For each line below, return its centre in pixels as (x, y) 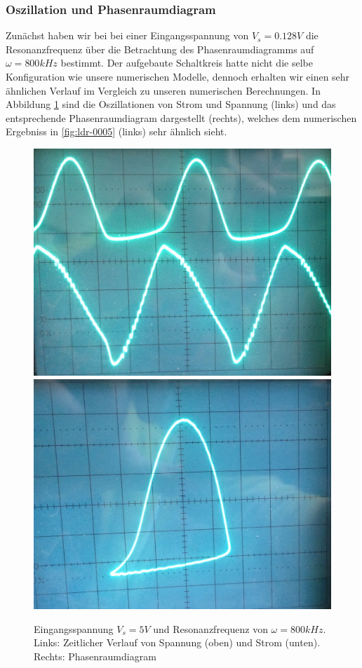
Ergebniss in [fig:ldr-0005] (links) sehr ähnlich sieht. (116, 131)
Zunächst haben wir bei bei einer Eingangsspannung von (127, 35)
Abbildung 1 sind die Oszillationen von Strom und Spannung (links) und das (171, 104)
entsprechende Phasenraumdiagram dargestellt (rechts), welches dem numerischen (181, 117)
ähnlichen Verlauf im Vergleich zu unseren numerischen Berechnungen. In (163, 90)
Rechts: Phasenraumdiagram (95, 656)
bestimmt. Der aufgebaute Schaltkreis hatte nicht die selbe (187, 63)
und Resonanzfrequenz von (210, 628)
